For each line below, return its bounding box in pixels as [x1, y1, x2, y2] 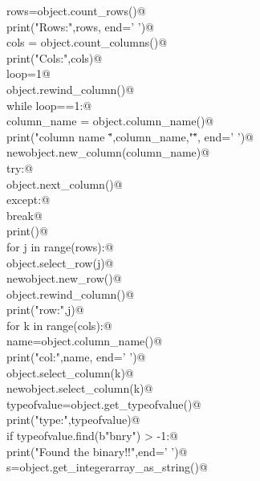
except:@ [6, 191, 51, 208]
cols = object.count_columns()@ [6, 34, 168, 51]
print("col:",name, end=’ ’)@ [6, 349, 146, 365]
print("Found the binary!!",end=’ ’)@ [6, 442, 188, 459]
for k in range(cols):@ [6, 316, 112, 333]
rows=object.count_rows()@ [6, 2, 146, 18]
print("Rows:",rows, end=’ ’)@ [6, 18, 154, 35]
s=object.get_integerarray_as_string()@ [6, 459, 208, 475]
